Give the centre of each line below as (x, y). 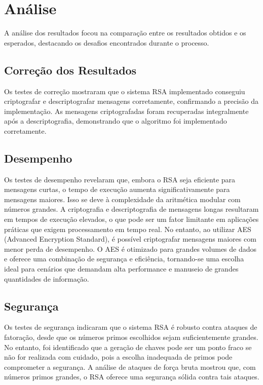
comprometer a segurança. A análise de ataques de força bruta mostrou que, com (130, 367)
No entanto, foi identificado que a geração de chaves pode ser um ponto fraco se (128, 347)
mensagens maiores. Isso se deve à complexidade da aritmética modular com (122, 199)
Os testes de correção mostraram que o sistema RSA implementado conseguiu (125, 91)
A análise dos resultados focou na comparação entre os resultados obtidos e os (125, 33)
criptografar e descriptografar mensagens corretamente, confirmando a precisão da (131, 101)
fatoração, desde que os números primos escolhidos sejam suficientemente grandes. (131, 337)
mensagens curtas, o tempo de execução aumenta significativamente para (117, 189)
